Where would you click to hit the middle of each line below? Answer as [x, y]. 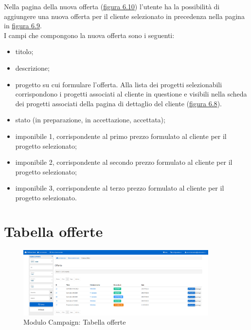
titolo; [24, 51]
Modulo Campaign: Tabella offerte [75, 322]
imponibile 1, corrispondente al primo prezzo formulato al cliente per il [121, 136]
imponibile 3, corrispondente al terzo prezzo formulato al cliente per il [120, 188]
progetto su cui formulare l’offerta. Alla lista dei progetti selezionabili [119, 84]
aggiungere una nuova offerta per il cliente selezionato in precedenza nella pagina [124, 16]
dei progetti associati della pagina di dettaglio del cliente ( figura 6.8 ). [118, 103]
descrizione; [32, 68]
